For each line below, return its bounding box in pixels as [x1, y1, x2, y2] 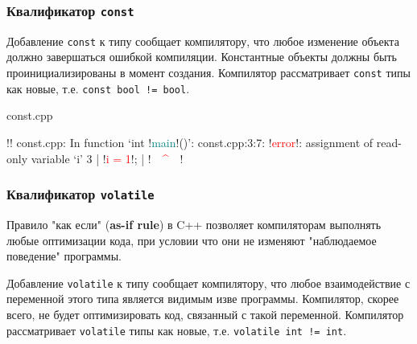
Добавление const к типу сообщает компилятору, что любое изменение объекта [6, 32, 399, 49]
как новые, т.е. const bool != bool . [6, 80, 190, 96]
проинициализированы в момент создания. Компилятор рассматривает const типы [6, 64, 411, 81]
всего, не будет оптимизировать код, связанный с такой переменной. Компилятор [6, 305, 404, 322]
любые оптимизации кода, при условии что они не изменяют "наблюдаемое [6, 231, 377, 248]
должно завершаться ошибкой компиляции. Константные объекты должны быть [6, 48, 397, 65]
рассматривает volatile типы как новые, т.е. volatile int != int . [6, 321, 347, 338]
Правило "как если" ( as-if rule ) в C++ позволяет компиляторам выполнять [6, 215, 382, 232]
